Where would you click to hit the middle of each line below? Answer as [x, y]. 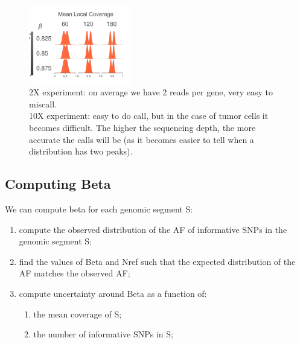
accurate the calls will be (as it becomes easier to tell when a [142, 139]
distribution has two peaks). [81, 151]
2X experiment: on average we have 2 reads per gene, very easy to [151, 92]
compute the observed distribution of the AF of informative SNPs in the [153, 229]
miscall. [43, 104]
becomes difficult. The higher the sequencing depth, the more [142, 127]
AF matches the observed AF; [75, 273]
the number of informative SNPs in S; [103, 334]
